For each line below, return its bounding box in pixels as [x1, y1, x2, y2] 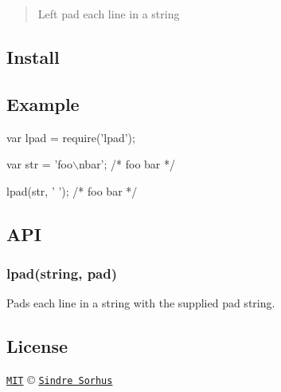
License [6, 334, 68, 358]
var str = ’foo [6, 156, 72, 172]
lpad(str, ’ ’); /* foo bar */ [6, 182, 138, 199]
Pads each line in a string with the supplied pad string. [6, 295, 275, 311]
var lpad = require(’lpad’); [6, 129, 135, 145]
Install [6, 44, 60, 69]
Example [6, 91, 80, 116]
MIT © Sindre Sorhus [6, 371, 113, 388]
